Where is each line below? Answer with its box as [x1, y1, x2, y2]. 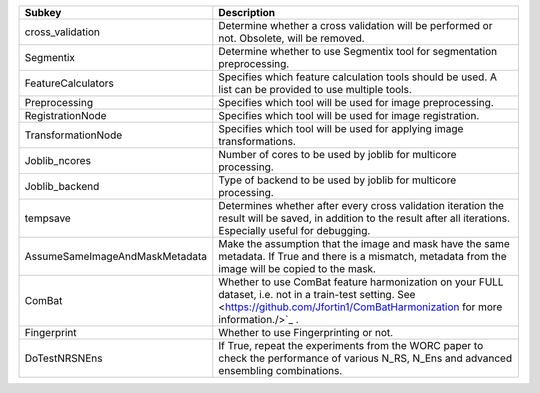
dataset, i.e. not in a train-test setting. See [218, 288, 416, 301]
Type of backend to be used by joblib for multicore [218, 173, 457, 187]
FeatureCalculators [24, 76, 114, 90]
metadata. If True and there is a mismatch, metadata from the [218, 250, 507, 263]
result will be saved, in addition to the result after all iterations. [218, 211, 510, 225]
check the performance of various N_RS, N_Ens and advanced [218, 351, 513, 365]
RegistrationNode [24, 109, 107, 122]
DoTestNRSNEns [24, 351, 103, 365]
